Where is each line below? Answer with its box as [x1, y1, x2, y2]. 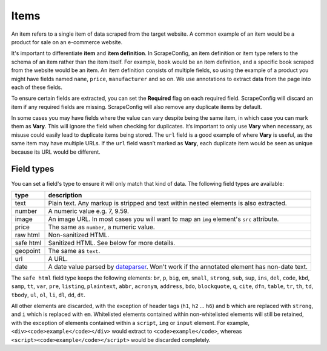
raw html [15, 231, 40, 239]
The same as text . [48, 246, 101, 255]
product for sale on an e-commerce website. [11, 38, 123, 45]
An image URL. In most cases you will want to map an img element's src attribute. [48, 215, 279, 223]
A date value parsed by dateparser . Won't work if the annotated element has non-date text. [48, 262, 308, 271]
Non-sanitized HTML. [48, 231, 110, 239]
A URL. [48, 254, 68, 263]
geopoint [15, 246, 41, 255]
